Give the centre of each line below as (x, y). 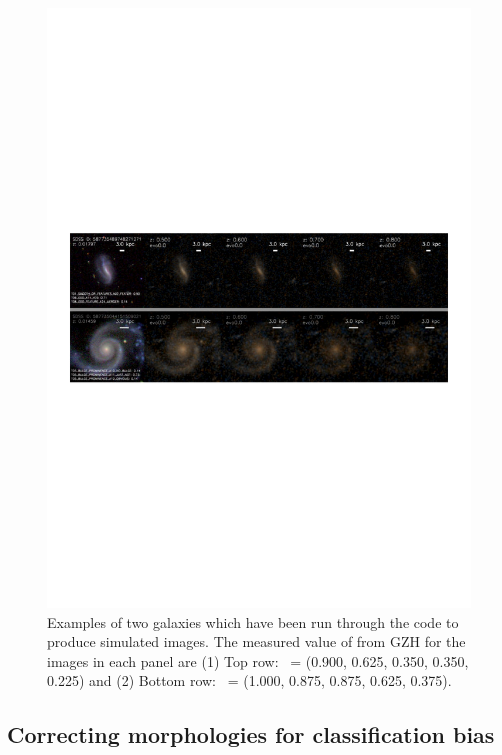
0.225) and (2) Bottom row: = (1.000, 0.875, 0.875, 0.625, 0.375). (249, 680)
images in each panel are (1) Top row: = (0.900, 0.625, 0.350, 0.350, (258, 660)
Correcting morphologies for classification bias (251, 734)
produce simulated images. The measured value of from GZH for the (256, 641)
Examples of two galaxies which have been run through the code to (253, 621)
